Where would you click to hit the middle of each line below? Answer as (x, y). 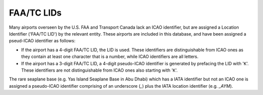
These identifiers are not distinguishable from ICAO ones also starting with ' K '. (99, 70)
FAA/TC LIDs (35, 13)
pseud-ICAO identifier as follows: (42, 41)
